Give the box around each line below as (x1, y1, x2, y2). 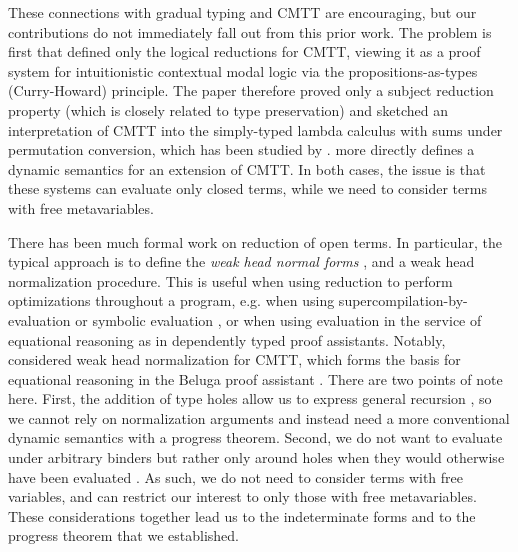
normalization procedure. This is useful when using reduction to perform (8, 270, 453, 291)
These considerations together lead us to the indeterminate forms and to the (8, 505, 476, 526)
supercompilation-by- (338, 290, 468, 311)
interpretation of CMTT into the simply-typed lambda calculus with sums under (8, 119, 503, 140)
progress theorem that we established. (8, 525, 240, 546)
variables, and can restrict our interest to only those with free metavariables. (8, 486, 477, 507)
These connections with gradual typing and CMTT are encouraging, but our (8, 2, 477, 22)
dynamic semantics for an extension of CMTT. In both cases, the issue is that (8, 158, 486, 179)
